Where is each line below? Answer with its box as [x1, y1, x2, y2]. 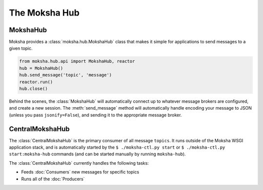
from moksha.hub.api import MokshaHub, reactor [19, 58, 135, 64]
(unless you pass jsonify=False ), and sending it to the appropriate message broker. [9, 112, 182, 118]
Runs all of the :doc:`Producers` [21, 176, 85, 182]
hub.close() [19, 86, 48, 91]
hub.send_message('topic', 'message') [19, 72, 112, 78]
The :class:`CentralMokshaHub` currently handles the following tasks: [9, 160, 149, 166]
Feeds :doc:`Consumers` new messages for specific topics [21, 169, 139, 175]
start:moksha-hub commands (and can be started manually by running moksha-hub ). [9, 151, 186, 157]
